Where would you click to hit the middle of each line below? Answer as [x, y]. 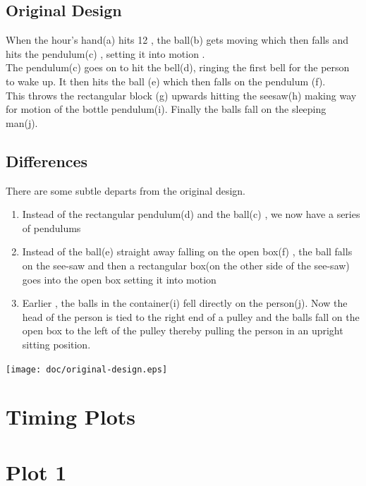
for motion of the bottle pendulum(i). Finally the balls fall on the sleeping [166, 109]
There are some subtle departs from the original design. [126, 190]
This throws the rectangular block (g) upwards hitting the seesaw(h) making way [181, 95]
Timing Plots [71, 417]
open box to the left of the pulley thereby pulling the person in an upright [183, 330]
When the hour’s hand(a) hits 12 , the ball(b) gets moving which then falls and [177, 40]
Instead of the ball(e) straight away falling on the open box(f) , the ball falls [187, 251]
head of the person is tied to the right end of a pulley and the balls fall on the [191, 316]
